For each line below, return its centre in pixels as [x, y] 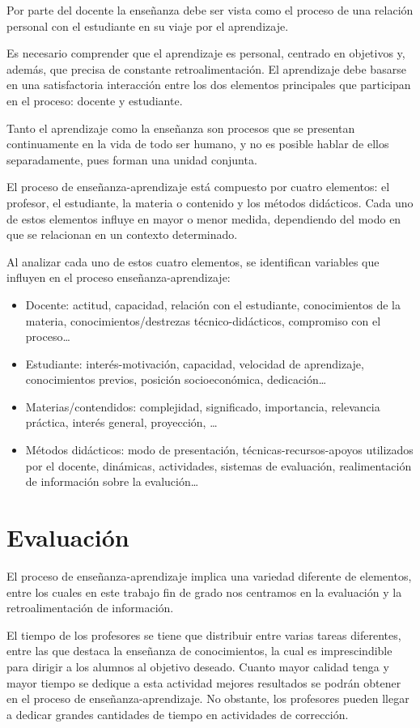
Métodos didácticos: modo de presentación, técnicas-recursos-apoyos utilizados [219, 450]
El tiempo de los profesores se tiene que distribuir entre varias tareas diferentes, [204, 634]
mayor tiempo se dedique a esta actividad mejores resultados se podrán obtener [204, 682]
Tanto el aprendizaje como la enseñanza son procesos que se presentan [181, 128]
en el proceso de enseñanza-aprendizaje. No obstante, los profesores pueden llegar [208, 698]
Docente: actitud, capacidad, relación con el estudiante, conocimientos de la [213, 304]
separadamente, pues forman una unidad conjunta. [132, 159]
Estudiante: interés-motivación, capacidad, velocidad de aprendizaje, [195, 363]
